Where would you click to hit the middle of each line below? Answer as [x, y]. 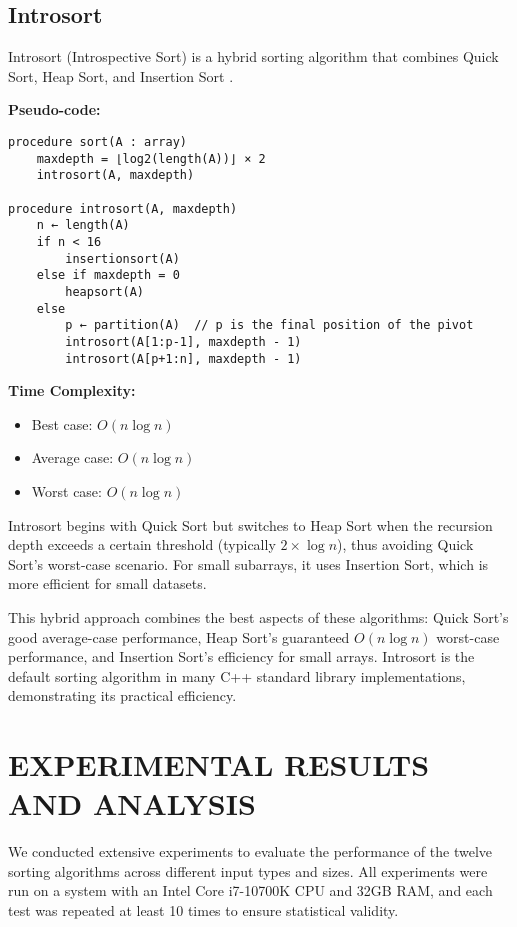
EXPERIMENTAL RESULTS [219, 764]
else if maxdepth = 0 [108, 275]
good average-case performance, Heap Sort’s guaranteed [179, 636]
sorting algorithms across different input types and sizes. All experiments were [248, 870]
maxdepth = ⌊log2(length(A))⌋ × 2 [151, 158]
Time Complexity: [72, 390]
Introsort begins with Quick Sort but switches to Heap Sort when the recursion [250, 524]
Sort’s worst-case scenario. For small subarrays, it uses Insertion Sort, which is [248, 563]
